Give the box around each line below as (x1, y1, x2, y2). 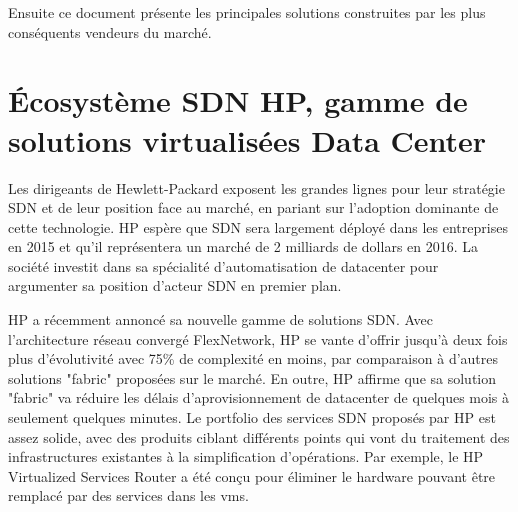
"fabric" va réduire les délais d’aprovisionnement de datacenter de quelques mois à (8, 387, 510, 408)
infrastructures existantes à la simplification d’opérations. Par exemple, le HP (8, 446, 484, 467)
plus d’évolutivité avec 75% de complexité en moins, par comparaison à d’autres (8, 348, 499, 369)
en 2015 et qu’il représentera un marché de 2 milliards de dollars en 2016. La (8, 236, 479, 257)
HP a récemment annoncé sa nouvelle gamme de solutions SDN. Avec (8, 309, 433, 330)
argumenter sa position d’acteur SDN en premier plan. (8, 275, 342, 296)
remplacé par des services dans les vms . (8, 485, 249, 506)
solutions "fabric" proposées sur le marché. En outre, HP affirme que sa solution (8, 367, 497, 388)
